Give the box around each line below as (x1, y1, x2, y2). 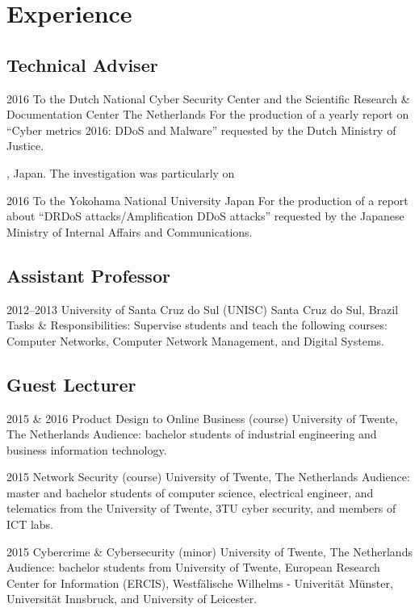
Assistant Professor (6, 262, 170, 287)
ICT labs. (6, 516, 54, 533)
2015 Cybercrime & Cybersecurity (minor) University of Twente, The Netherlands (6, 543, 413, 560)
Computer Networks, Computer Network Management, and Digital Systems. (6, 332, 385, 349)
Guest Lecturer (6, 371, 136, 396)
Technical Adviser (6, 52, 158, 77)
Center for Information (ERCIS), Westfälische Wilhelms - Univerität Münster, (6, 574, 393, 591)
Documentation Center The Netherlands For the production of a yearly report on (6, 106, 409, 123)
